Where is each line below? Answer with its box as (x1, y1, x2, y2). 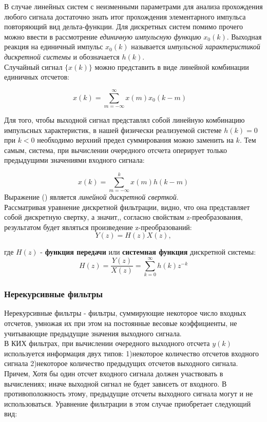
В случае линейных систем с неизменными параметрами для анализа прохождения (4, 1, 263, 11)
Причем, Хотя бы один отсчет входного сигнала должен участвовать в (4, 368, 223, 378)
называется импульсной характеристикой (131, 41, 260, 52)
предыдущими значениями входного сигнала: (4, 155, 145, 165)
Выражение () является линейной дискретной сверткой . (4, 191, 179, 202)
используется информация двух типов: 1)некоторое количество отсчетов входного (4, 348, 259, 358)
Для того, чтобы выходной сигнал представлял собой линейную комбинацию (4, 114, 245, 125)
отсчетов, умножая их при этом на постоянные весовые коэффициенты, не (4, 318, 237, 328)
